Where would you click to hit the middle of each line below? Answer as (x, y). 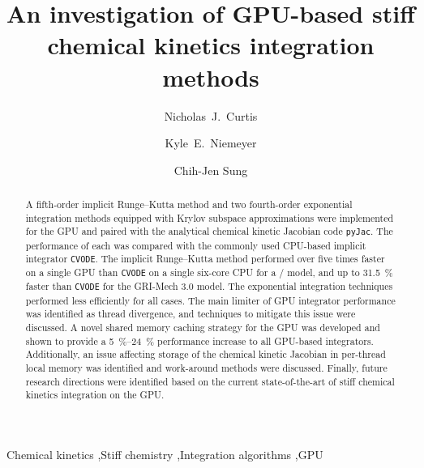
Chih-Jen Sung (211, 170)
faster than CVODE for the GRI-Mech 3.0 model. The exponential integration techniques (209, 286)
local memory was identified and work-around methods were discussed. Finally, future (206, 367)
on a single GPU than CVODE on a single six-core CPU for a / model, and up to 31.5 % (209, 272)
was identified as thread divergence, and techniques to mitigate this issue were (191, 314)
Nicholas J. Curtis (211, 115)
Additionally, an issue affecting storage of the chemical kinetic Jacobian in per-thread (206, 354)
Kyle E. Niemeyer (211, 143)
